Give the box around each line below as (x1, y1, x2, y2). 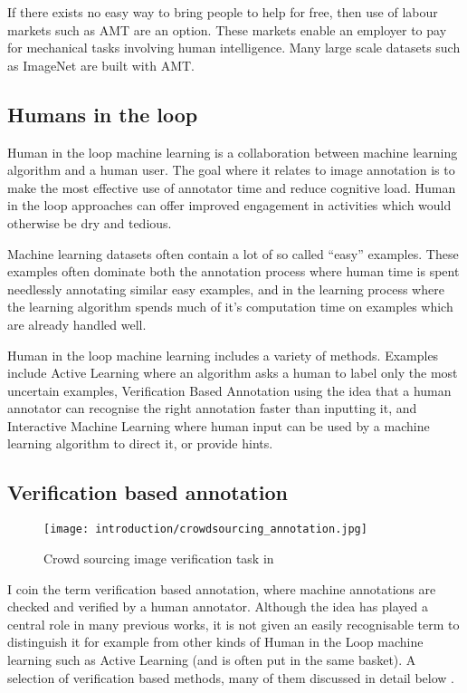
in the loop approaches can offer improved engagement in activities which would (7, 196, 452, 215)
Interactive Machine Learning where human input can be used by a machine (7, 416, 430, 435)
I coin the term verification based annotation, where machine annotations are (7, 579, 436, 598)
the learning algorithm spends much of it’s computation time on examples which (7, 297, 453, 316)
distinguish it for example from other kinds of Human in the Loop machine (7, 632, 424, 651)
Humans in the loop (7, 100, 198, 128)
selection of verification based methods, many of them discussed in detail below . (7, 668, 454, 687)
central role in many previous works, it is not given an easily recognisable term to (7, 614, 460, 633)
